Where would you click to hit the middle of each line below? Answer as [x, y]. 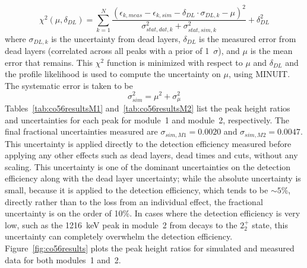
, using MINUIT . [259, 74]
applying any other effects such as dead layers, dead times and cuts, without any [151, 155]
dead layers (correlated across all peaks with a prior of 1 [107, 51]
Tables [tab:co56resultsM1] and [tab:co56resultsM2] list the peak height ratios [148, 108]
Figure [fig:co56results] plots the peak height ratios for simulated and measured [150, 248]
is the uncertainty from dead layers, [116, 38]
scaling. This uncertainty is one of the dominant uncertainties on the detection [148, 166]
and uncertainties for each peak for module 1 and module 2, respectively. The [147, 119]
